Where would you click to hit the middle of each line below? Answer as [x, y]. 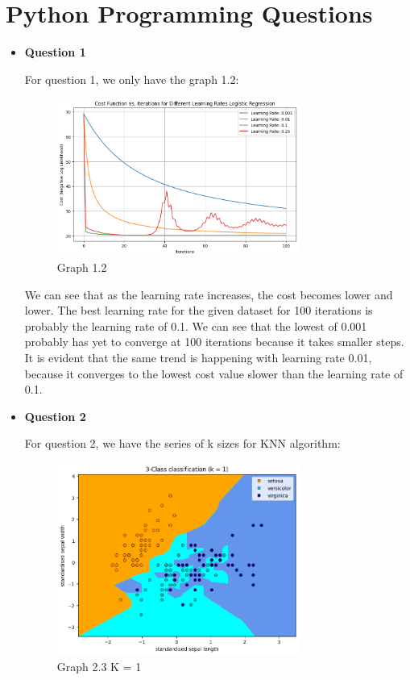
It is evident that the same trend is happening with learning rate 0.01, [198, 358]
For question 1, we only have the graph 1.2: [132, 79]
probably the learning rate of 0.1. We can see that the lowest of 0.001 [196, 325]
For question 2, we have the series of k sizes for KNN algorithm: [182, 443]
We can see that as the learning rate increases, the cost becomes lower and [209, 294]
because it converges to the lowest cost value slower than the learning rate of [214, 373]
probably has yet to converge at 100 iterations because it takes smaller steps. [214, 342]
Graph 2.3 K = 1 [99, 666]
